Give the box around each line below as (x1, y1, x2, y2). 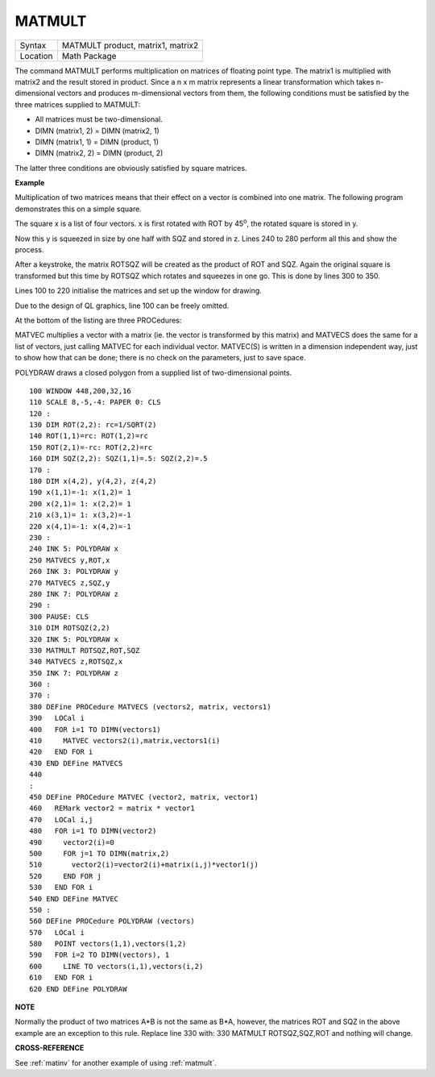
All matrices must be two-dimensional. (35, 114, 163, 124)
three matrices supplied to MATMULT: (14, 99, 141, 109)
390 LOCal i (29, 713, 85, 723)
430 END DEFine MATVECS (29, 759, 123, 767)
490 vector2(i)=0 (29, 838, 114, 846)
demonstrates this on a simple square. (14, 204, 143, 214)
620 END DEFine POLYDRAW (29, 984, 127, 993)
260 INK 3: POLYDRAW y (29, 567, 119, 576)
